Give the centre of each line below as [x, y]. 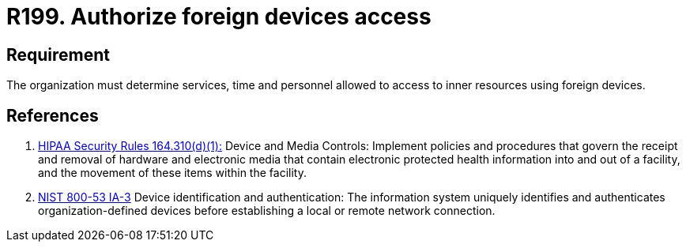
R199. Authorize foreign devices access [219, 17]
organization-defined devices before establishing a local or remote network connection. [267, 211]
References [53, 115]
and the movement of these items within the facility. [172, 173]
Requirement [58, 54]
